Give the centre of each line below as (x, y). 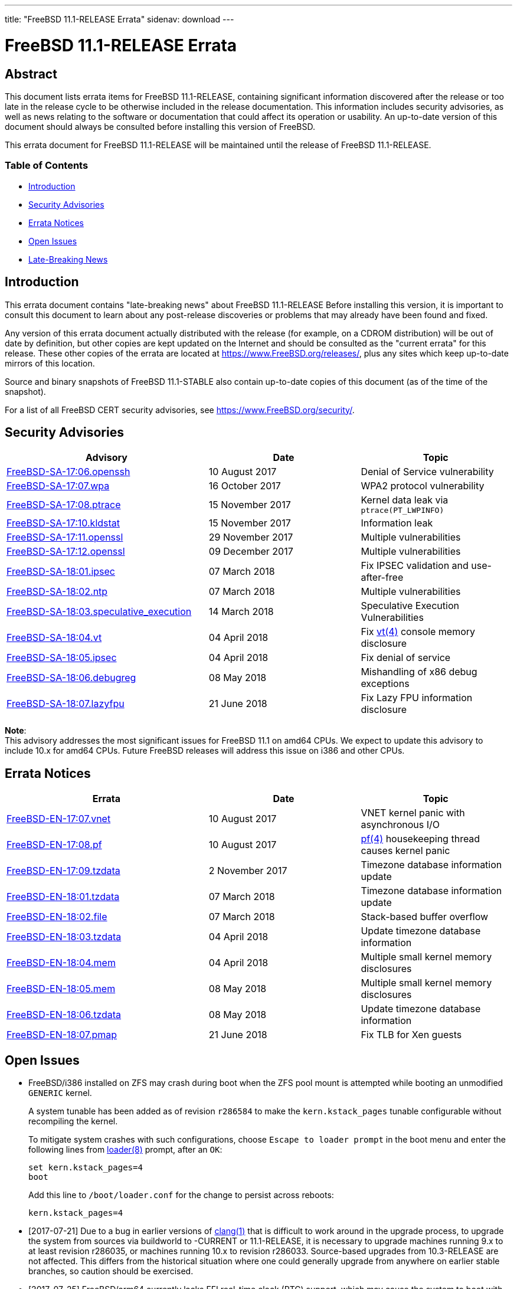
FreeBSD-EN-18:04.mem (61, 963)
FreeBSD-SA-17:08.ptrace (64, 504)
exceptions (385, 684)
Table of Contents (47, 166)
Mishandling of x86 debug (419, 672)
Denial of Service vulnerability (427, 472)
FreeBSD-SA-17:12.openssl (66, 552)
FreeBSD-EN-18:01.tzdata (63, 897)
